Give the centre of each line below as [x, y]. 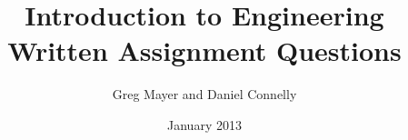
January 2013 [204, 124]
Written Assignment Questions [204, 50]
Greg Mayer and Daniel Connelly [204, 94]
